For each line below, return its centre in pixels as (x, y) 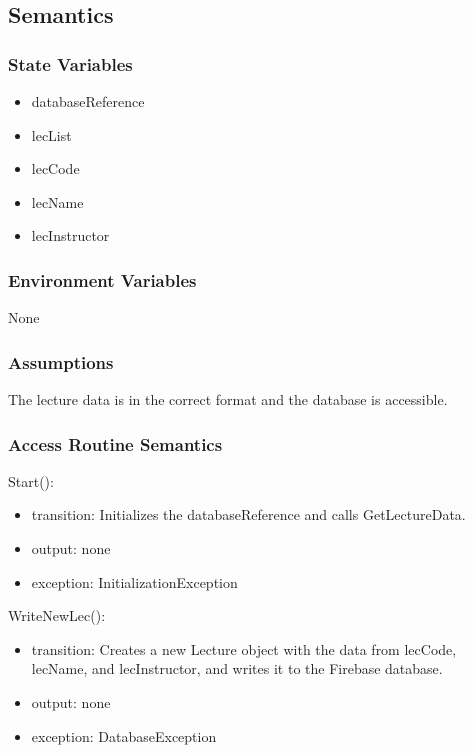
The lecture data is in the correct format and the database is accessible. (228, 399)
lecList (51, 134)
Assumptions (61, 361)
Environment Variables (102, 279)
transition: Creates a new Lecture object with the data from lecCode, (244, 648)
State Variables (70, 63)
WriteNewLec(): (57, 615)
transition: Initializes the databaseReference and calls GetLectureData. (248, 514)
